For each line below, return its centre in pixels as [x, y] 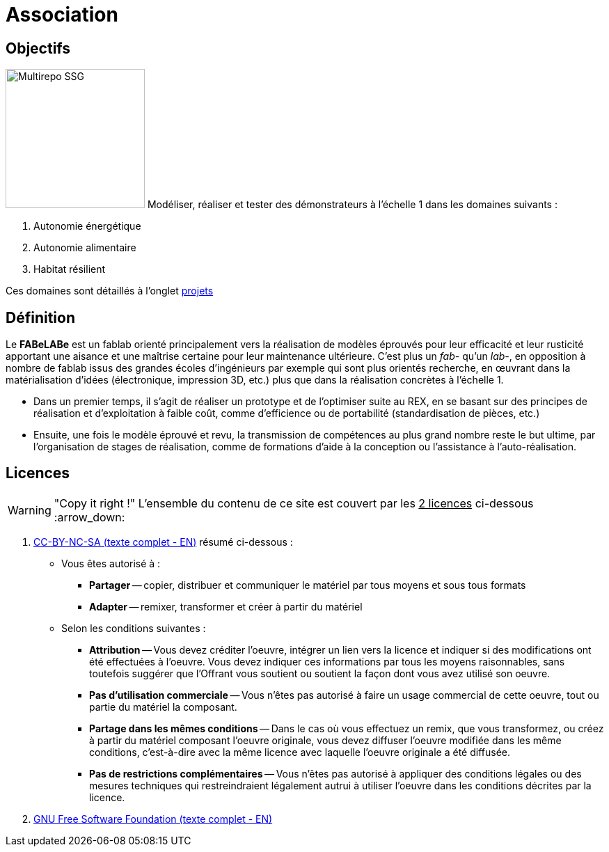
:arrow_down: [89, 517]
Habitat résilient [70, 269]
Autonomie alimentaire [85, 248]
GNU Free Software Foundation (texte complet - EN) [153, 819]
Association [62, 15]
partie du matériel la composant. [163, 707]
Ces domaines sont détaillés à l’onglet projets [110, 291]
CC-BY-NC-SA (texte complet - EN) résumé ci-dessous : [163, 542]
